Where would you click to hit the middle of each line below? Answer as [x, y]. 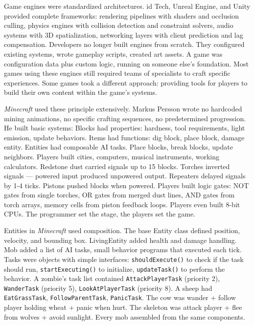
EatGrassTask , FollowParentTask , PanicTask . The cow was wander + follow [120, 297]
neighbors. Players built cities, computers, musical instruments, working [112, 156]
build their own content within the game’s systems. [81, 92]
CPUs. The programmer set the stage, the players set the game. [100, 214]
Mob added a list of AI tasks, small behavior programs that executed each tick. [123, 249]
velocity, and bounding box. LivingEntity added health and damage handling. [120, 240]
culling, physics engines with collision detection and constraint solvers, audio [119, 25]
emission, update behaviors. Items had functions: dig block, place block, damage [124, 137]
